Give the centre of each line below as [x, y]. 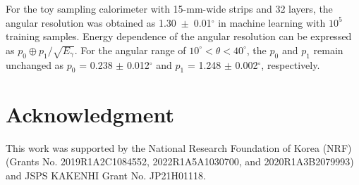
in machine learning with [272, 22]
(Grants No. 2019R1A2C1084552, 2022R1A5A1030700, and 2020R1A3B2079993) [180, 161]
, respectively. [291, 64]
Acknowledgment [90, 114]
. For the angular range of [130, 50]
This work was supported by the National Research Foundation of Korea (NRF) [179, 147]
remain [328, 50]
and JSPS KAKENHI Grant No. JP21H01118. [106, 175]
